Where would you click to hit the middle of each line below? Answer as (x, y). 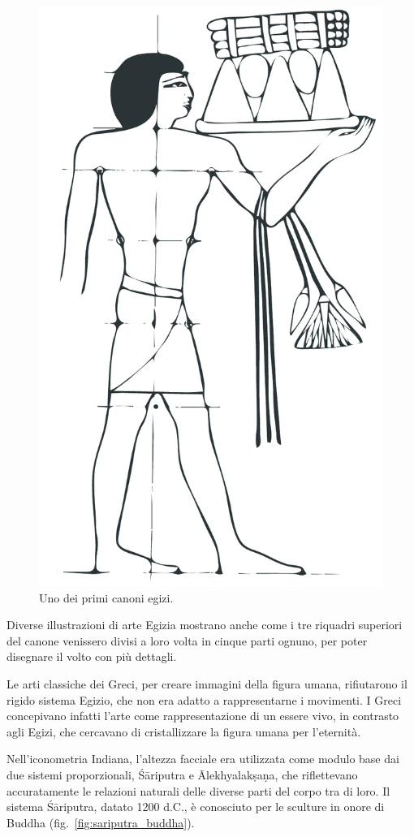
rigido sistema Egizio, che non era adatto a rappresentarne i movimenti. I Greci (204, 699)
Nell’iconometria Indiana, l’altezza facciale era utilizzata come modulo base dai (203, 759)
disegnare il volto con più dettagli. (92, 656)
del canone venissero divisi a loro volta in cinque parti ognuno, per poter (187, 640)
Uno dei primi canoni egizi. (106, 597)
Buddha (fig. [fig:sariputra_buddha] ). (101, 822)
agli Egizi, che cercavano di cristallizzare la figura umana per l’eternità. (184, 731)
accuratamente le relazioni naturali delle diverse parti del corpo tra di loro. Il (198, 790)
